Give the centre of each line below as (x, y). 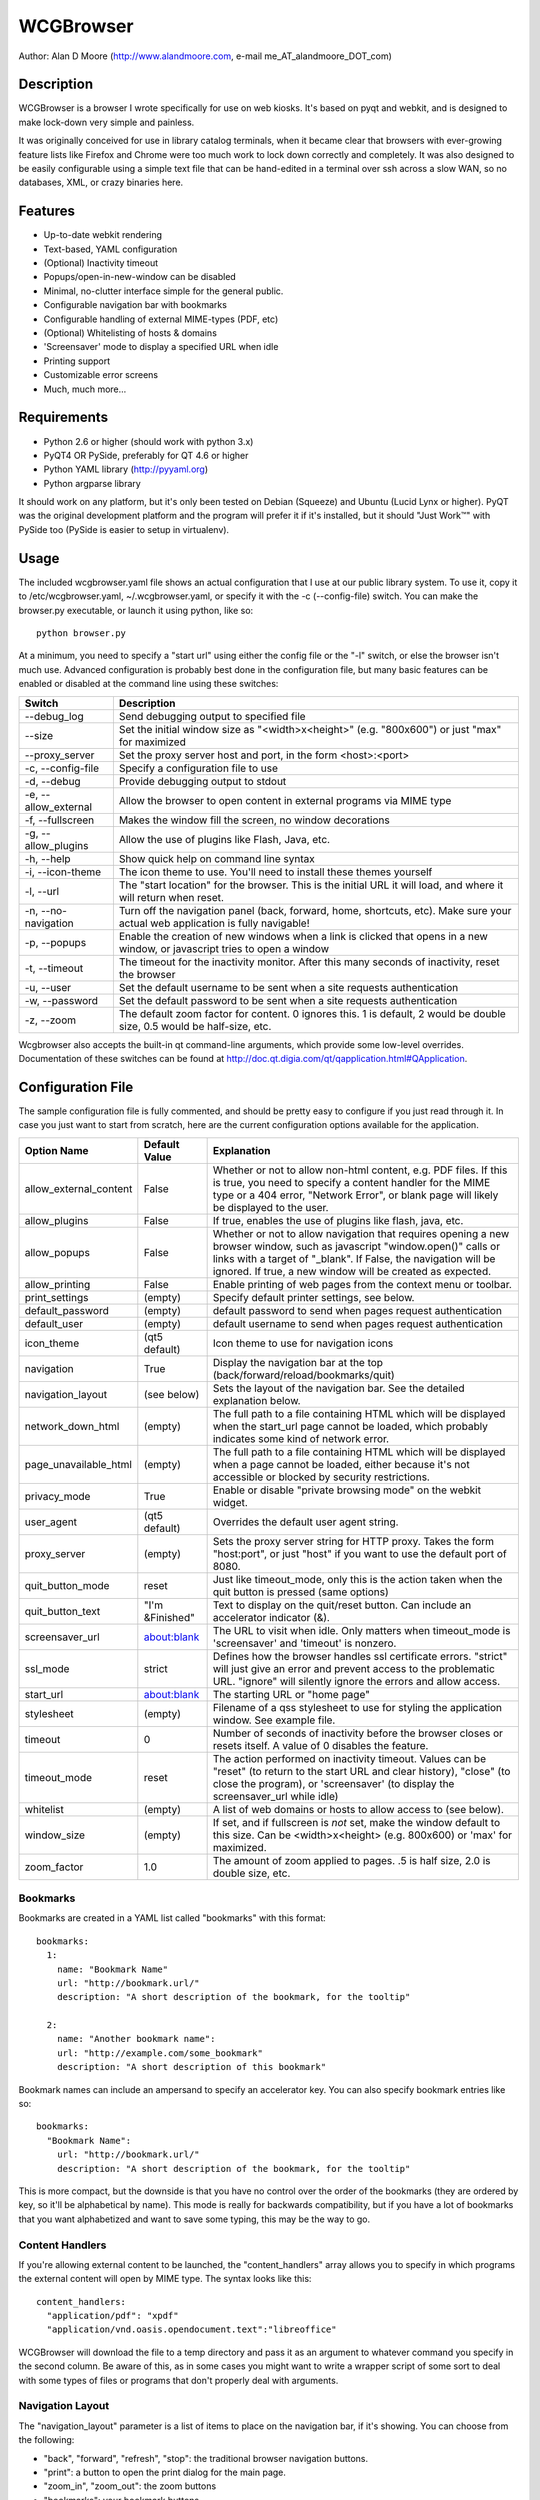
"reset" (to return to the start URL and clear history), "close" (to (361, 1771)
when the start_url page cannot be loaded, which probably (350, 1426)
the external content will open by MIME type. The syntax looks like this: (165, 2279)
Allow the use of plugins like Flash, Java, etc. (224, 839)
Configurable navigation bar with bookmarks (135, 305)
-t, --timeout (54, 968)
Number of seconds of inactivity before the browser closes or (358, 1733)
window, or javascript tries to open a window (224, 948)
